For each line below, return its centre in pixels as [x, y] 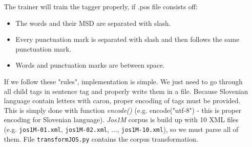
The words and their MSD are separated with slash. [93, 23]
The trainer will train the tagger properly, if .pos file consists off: [101, 6]
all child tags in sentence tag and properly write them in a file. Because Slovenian [126, 91]
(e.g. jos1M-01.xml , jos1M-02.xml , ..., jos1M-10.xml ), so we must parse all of [121, 129]
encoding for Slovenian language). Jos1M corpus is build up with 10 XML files [121, 119]
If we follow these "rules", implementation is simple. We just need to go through [123, 81]
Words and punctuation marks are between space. [90, 65]
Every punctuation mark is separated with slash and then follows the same [127, 39]
